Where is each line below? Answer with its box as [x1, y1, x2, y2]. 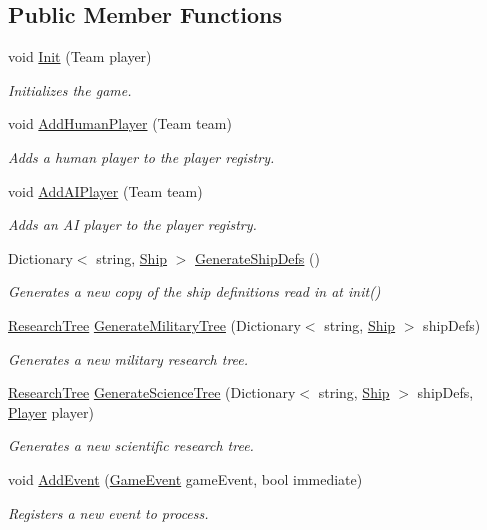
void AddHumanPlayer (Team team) [8, 113, 232, 134]
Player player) [8, 401, 94, 422]
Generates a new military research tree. [8, 348, 249, 369]
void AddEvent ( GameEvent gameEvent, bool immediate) [8, 468, 363, 489]
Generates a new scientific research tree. [8, 435, 254, 456]
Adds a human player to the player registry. [8, 146, 275, 167]
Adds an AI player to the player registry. [8, 214, 257, 235]
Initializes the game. [8, 79, 132, 100]
